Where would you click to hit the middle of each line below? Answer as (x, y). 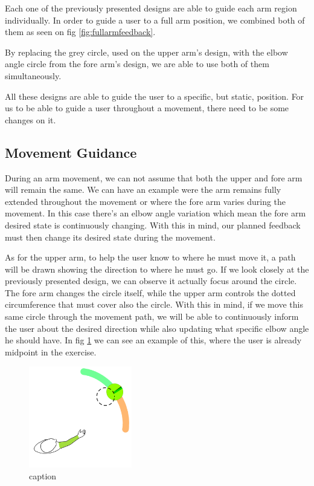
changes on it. (30, 119)
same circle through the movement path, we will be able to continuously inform (152, 316)
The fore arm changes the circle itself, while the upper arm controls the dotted (150, 292)
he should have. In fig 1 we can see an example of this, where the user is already (153, 340)
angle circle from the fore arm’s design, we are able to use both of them (137, 64)
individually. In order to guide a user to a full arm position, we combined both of (155, 20)
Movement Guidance (71, 152)
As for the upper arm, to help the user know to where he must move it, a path (150, 257)
